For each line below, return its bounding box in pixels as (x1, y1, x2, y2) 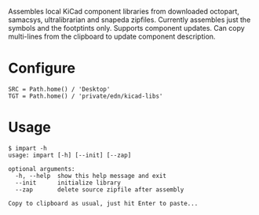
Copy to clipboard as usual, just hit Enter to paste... (8, 199, 199, 207)
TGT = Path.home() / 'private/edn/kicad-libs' (8, 92, 163, 100)
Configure (8, 59, 76, 77)
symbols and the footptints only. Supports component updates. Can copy (8, 24, 245, 32)
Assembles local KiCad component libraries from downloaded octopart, (8, 7, 239, 16)
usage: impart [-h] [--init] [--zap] (8, 151, 132, 159)
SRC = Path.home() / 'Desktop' (8, 85, 111, 93)
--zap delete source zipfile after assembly (15, 185, 184, 194)
